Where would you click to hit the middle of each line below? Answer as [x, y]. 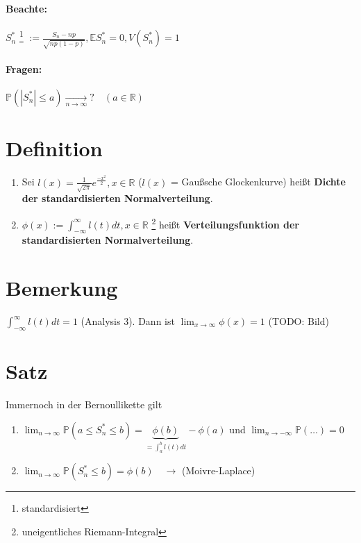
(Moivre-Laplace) [219, 470]
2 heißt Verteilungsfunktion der [225, 223]
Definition [54, 148]
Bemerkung [62, 288]
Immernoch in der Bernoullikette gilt [84, 404]
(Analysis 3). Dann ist [128, 321]
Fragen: [24, 68]
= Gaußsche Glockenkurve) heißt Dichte [258, 182]
